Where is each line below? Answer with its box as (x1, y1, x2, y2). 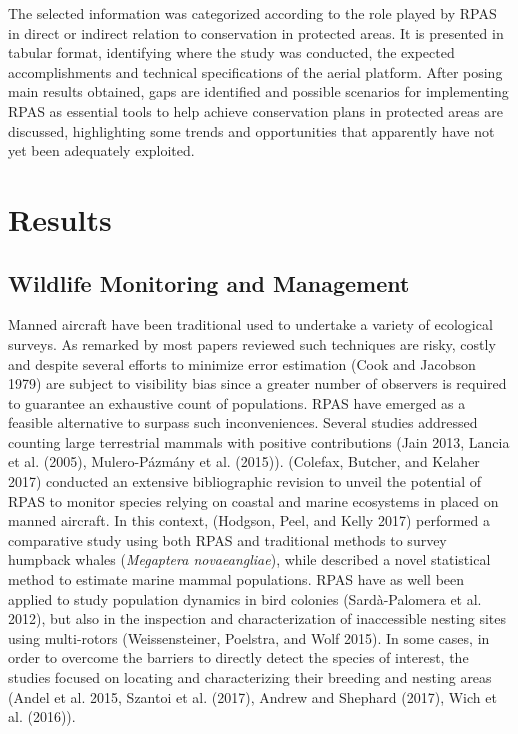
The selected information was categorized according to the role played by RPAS (8, 3, 497, 23)
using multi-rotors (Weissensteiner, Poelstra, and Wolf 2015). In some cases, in (8, 627, 490, 648)
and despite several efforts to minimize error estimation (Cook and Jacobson (8, 353, 476, 374)
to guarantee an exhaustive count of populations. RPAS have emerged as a (8, 392, 466, 413)
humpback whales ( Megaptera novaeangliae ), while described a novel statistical (8, 549, 491, 570)
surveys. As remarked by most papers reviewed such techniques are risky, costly (8, 333, 496, 354)
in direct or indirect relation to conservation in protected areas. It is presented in (8, 22, 504, 43)
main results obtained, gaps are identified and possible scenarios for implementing (8, 81, 509, 102)
